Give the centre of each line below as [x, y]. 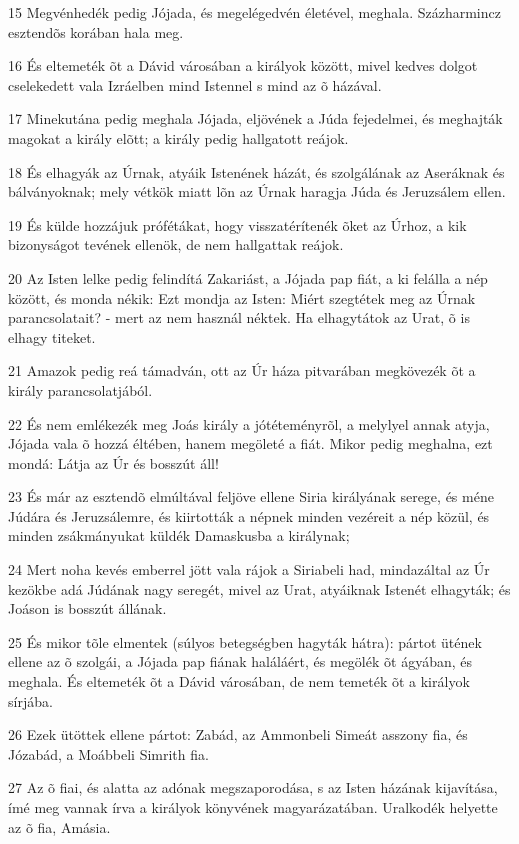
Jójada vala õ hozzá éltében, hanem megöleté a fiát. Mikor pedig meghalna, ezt [250, 443]
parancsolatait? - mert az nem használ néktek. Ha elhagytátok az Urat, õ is [239, 317]
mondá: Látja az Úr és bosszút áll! [113, 462]
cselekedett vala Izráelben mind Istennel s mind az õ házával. [195, 84]
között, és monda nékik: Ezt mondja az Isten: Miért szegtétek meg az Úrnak [242, 297]
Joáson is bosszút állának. [87, 608]
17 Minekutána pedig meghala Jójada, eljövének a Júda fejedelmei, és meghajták [255, 118]
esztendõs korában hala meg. [96, 31]
